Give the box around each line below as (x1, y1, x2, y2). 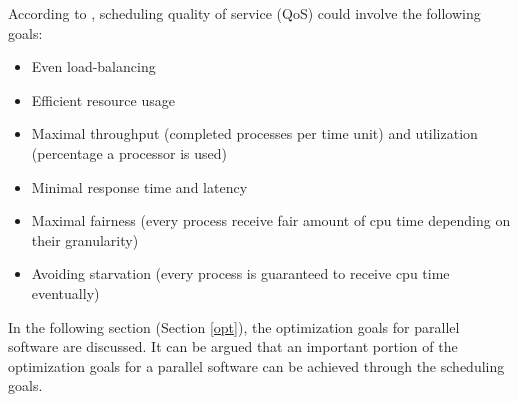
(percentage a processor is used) (31, 142, 228, 163)
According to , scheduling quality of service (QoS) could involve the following (8, 3, 481, 23)
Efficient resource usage (31, 89, 175, 110)
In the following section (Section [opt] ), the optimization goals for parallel (8, 316, 460, 337)
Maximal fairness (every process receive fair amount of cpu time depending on (31, 210, 511, 231)
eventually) (31, 282, 100, 303)
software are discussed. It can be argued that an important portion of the (8, 336, 458, 357)
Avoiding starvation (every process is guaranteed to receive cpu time (31, 263, 450, 284)
